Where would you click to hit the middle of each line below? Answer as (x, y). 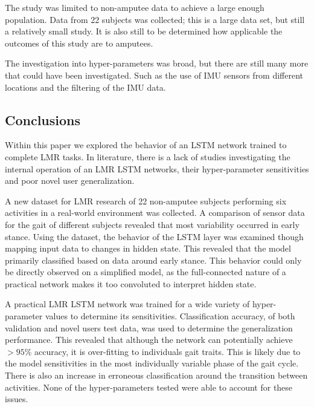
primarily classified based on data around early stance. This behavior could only (153, 260)
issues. (17, 399)
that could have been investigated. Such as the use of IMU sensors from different (154, 75)
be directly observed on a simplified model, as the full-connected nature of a (146, 272)
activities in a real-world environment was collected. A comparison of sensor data (155, 213)
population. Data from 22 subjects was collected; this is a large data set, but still (155, 19)
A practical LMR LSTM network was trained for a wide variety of (127, 304)
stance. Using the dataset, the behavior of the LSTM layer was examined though (154, 236)
